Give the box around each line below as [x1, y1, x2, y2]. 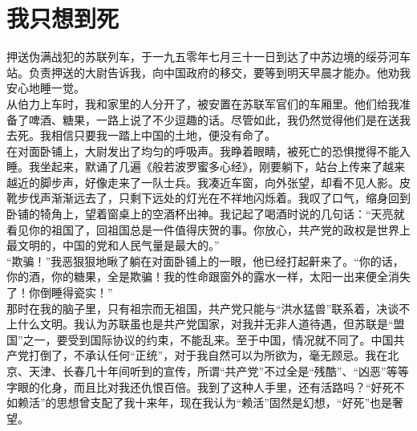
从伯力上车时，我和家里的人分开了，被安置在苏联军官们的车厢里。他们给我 [6, 95, 399, 112]
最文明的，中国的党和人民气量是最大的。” [6, 237, 220, 254]
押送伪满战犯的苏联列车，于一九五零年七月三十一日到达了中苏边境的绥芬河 [6, 48, 399, 65]
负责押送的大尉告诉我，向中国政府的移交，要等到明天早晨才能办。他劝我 [28, 63, 411, 80]
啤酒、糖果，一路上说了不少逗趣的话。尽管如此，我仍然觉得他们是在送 [28, 111, 399, 128]
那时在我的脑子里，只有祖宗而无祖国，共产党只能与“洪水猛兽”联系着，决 [6, 299, 388, 316]
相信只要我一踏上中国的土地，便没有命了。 [51, 127, 276, 144]
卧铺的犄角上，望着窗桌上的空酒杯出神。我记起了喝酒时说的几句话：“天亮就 [6, 205, 405, 222]
